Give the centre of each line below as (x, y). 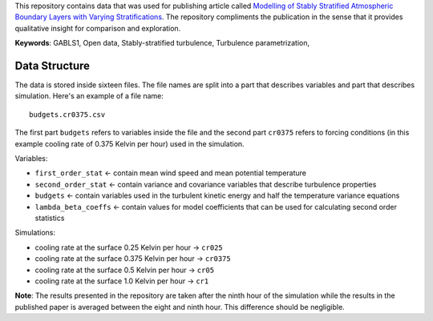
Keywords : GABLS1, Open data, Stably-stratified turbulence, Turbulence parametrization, (162, 43)
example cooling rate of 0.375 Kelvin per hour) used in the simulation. (129, 143)
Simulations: (35, 233)
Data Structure (53, 65)
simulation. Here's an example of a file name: (89, 96)
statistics (50, 218)
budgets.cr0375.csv (67, 114)
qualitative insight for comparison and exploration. (98, 28)
